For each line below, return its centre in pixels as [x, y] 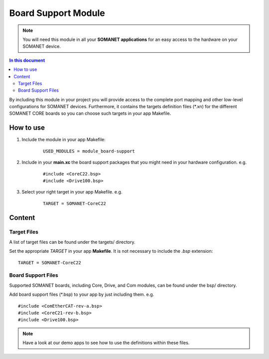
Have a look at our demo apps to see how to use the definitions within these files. [106, 343]
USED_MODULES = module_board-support [89, 151]
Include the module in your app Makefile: [64, 140]
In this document [27, 60]
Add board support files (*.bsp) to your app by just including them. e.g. [82, 295]
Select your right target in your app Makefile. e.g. [72, 192]
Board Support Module [57, 13]
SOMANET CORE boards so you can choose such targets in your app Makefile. [90, 113]
